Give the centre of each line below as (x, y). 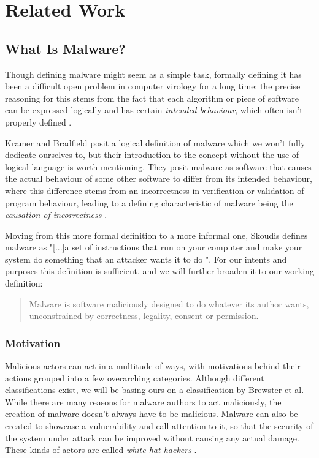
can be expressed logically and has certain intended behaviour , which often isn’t (154, 110)
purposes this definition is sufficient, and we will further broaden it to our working (159, 271)
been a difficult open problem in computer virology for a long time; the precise (153, 86)
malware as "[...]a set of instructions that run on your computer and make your (154, 247)
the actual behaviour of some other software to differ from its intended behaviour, (159, 178)
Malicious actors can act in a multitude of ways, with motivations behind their (153, 366)
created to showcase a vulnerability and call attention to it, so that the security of (159, 426)
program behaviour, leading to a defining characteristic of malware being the (149, 202)
